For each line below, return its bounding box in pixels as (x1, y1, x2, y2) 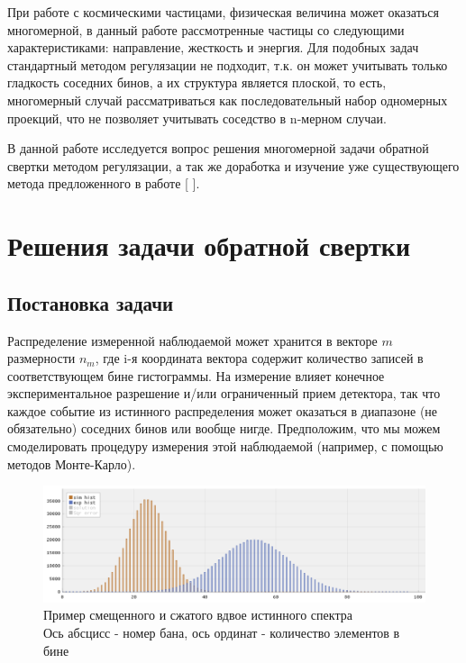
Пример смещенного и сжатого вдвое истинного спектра (43, 605, 352, 624)
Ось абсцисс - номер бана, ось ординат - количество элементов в (43, 623, 400, 642)
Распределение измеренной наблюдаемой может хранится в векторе (7, 331, 378, 350)
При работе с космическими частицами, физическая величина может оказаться (7, 3, 439, 21)
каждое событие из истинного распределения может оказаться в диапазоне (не (7, 401, 438, 420)
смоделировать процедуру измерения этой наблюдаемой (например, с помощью (7, 437, 443, 456)
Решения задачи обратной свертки (7, 227, 411, 264)
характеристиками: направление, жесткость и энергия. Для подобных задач (7, 38, 419, 57)
